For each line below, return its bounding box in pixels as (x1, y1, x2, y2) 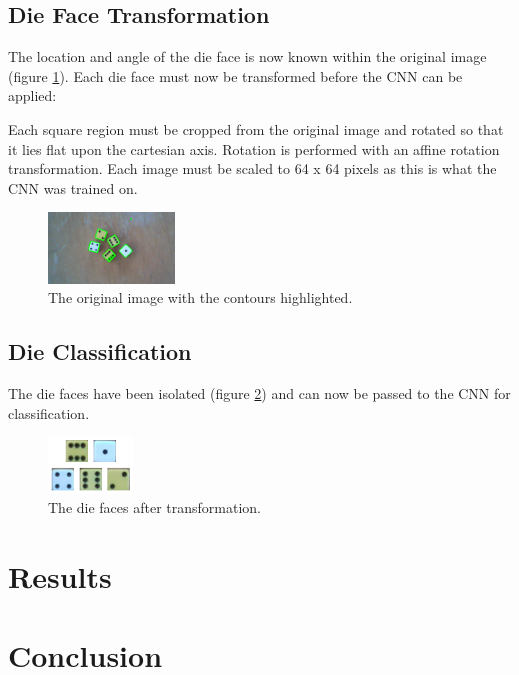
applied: (8, 85, 57, 106)
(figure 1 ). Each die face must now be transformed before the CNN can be (8, 65, 463, 86)
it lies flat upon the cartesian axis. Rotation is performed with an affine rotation (8, 138, 500, 159)
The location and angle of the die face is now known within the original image (8, 46, 487, 67)
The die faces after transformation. (48, 497, 261, 518)
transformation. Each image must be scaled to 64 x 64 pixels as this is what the (8, 158, 497, 179)
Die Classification (8, 336, 192, 367)
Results (8, 556, 112, 597)
